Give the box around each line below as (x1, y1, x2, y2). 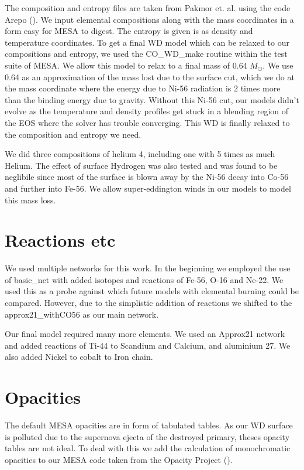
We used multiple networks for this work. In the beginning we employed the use (5, 262, 291, 274)
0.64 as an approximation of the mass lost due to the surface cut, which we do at (5, 70, 295, 83)
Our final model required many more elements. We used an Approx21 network (5, 328, 285, 340)
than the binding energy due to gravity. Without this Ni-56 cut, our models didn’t (5, 93, 299, 105)
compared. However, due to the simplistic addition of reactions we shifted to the (5, 297, 292, 308)
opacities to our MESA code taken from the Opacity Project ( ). (5, 453, 233, 465)
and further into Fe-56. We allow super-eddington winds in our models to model (5, 182, 291, 194)
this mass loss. (5, 193, 56, 206)
